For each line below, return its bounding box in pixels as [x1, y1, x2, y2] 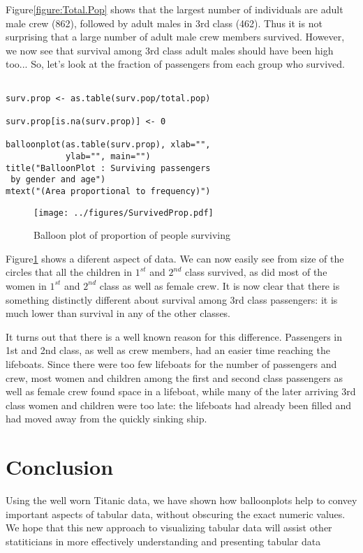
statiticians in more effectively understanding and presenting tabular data [6, 533, 321, 548]
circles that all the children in [6, 265, 132, 279]
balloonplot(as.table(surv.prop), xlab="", [6, 140, 211, 150]
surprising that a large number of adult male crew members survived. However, [6, 29, 345, 44]
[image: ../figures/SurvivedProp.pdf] [34, 207, 214, 218]
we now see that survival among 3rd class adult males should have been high [6, 43, 334, 57]
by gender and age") [10, 175, 106, 185]
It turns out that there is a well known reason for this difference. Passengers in [6, 329, 342, 344]
